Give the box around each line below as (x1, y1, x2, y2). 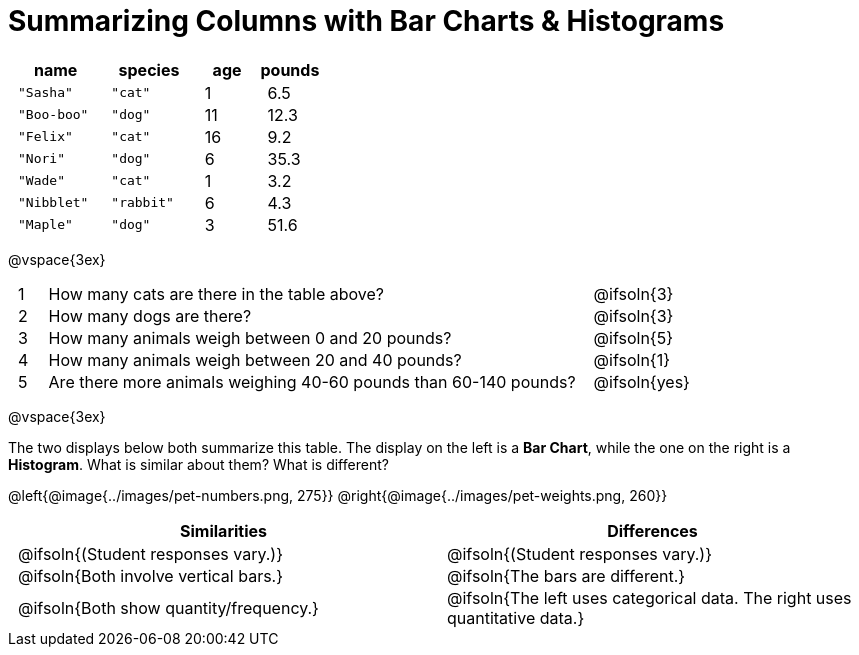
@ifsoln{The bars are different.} (447, 565, 686, 586)
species (118, 59, 180, 80)
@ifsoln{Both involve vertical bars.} (18, 565, 284, 586)
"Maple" (18, 217, 73, 233)
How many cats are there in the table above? (48, 283, 384, 304)
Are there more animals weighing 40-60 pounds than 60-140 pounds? (48, 371, 576, 392)
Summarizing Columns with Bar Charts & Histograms (8, 4, 725, 38)
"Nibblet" (18, 195, 89, 211)
